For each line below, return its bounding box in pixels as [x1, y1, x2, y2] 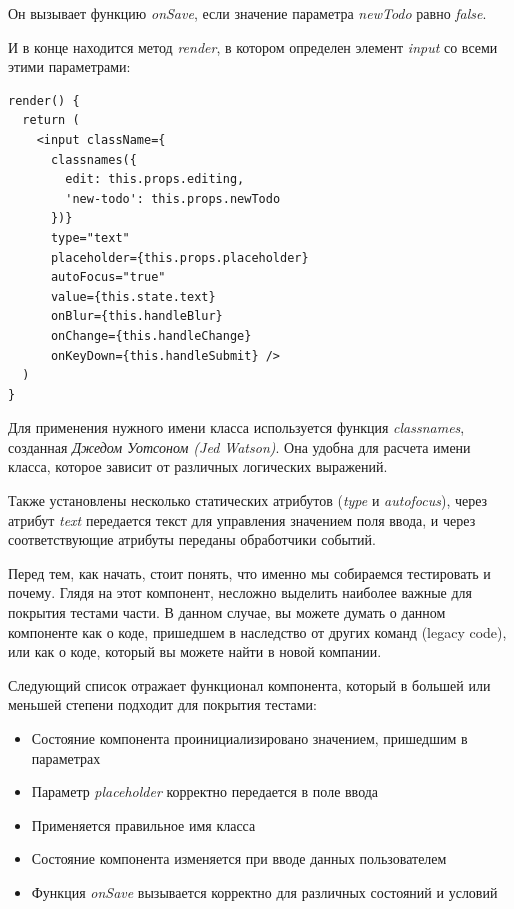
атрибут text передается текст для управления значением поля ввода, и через [8, 509, 476, 530]
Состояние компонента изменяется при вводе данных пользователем [31, 848, 447, 869]
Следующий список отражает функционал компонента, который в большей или [8, 674, 491, 695]
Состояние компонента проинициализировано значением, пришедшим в [31, 728, 468, 748]
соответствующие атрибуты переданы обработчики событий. [8, 529, 376, 550]
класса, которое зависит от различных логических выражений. [8, 456, 388, 477]
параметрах [31, 747, 101, 768]
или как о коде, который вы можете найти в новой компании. [8, 641, 382, 662]
